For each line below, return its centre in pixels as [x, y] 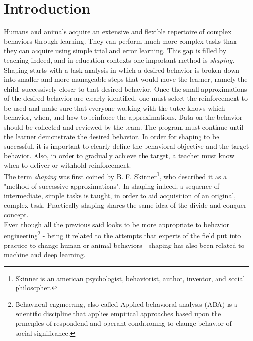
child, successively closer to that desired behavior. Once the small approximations [126, 88]
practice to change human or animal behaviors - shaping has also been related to [124, 245]
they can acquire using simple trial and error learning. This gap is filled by [115, 50]
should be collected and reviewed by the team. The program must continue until [124, 127]
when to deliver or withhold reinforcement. [68, 165]
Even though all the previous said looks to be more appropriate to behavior [117, 224]
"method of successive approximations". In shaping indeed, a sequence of [112, 186]
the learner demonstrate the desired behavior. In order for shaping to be [112, 136]
